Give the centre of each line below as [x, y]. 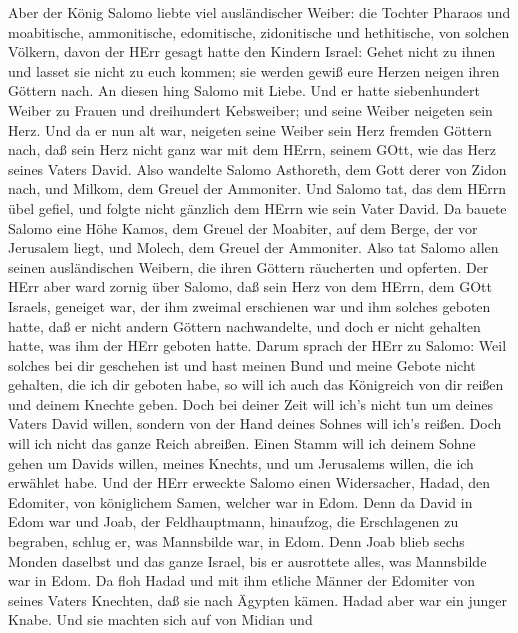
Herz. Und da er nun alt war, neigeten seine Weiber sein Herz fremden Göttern [250, 129]
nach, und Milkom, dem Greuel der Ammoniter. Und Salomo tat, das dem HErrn [257, 188]
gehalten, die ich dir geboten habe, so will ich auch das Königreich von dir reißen [256, 384]
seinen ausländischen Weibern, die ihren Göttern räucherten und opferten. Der [248, 266]
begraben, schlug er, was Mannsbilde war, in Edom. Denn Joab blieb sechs [236, 541]
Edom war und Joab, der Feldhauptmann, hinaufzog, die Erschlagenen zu [233, 521]
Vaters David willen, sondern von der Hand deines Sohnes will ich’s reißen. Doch [255, 423]
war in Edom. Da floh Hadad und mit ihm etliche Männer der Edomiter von [242, 580]
